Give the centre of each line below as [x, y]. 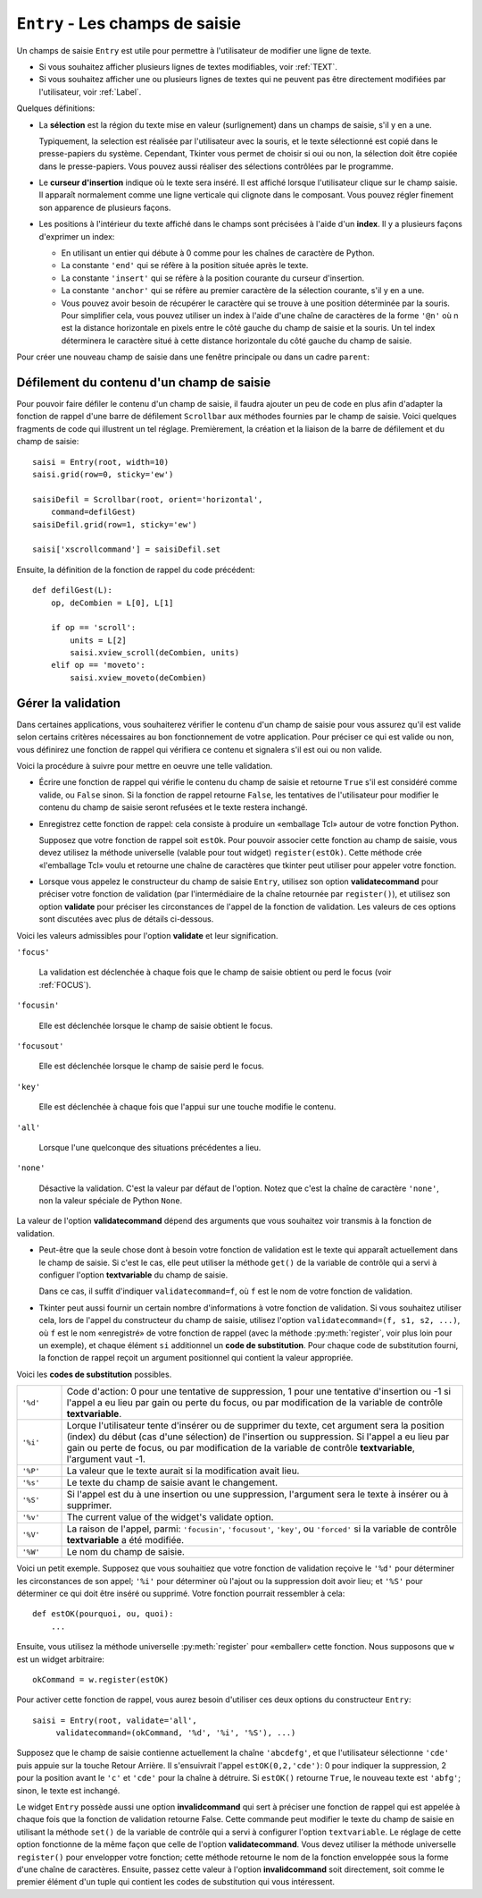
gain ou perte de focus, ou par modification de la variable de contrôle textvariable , [241, 1448]
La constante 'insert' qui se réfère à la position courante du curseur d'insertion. [213, 278]
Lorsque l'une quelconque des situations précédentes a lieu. [150, 1147]
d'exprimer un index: [77, 236]
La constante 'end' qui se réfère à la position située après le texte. [185, 266]
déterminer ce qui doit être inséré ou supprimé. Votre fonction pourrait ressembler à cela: [181, 1593]
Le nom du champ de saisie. [125, 1552]
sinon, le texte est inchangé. [68, 1790]
